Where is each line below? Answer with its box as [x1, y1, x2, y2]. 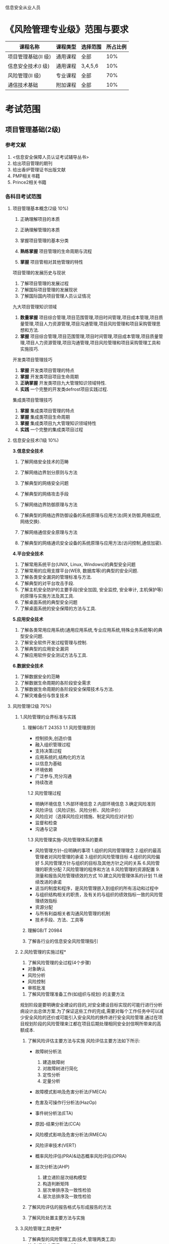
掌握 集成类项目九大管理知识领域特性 [20, 420, 97, 426]
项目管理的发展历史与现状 [12, 270, 66, 276]
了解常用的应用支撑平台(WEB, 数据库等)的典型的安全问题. [20, 568, 139, 574]
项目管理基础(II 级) [8, 53, 51, 60]
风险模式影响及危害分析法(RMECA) [35, 1132, 107, 1138]
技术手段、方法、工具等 [35, 917, 84, 923]
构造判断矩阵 [42, 1181, 69, 1187]
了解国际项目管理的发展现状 [20, 287, 78, 293]
